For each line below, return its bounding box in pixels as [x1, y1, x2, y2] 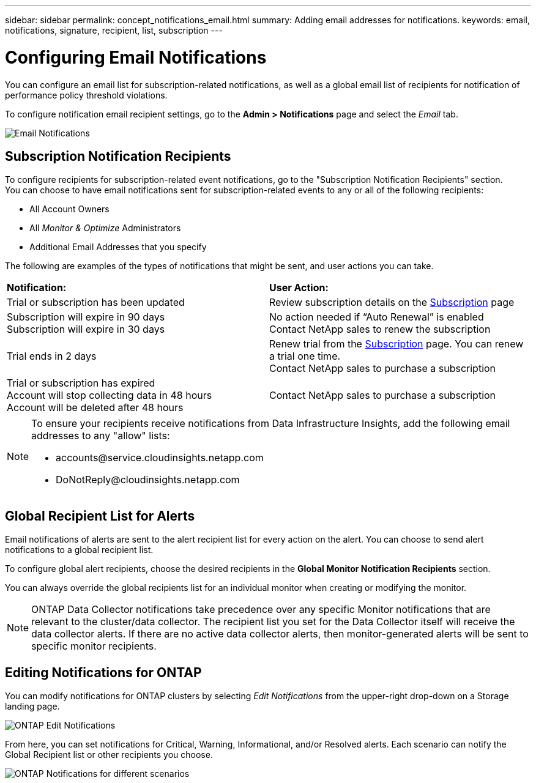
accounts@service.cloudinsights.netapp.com [56, 451, 264, 464]
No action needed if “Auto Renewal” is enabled [269, 311, 484, 324]
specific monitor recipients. [31, 640, 157, 653]
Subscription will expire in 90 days [7, 311, 165, 324]
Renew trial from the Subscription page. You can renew [269, 338, 524, 351]
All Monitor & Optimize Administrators [29, 223, 181, 234]
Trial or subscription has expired [7, 377, 155, 390]
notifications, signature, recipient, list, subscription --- [5, 25, 223, 35]
